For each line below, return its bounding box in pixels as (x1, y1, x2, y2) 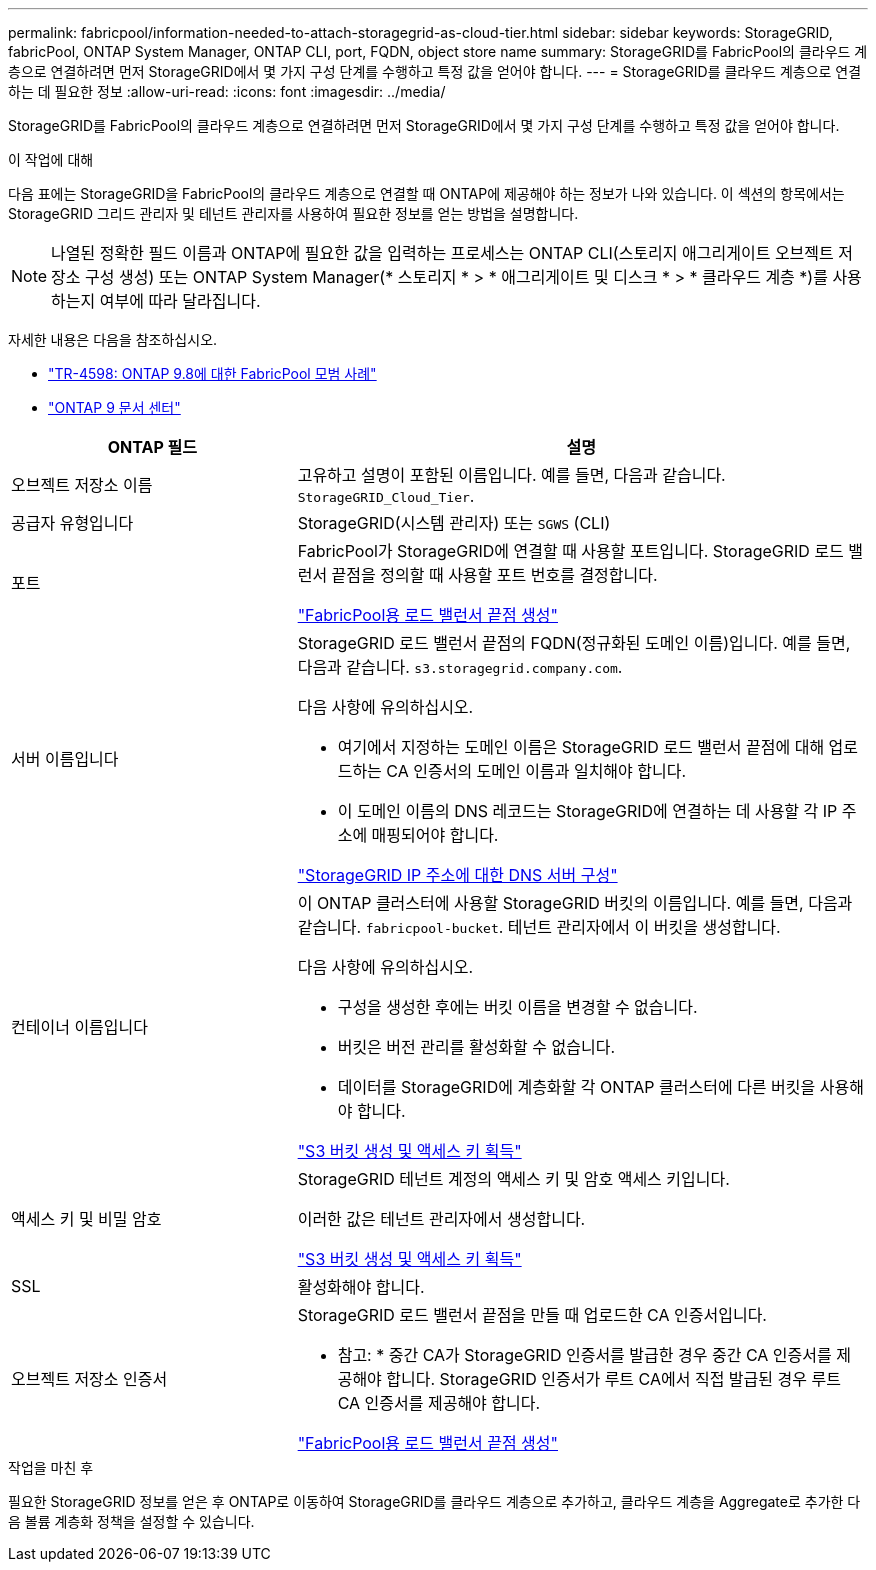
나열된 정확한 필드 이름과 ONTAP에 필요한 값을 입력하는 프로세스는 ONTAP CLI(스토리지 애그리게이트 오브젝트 (51, 243, 834, 263)
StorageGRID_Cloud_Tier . (297, 486, 475, 506)
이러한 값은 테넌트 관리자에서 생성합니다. (297, 1209, 586, 1229)
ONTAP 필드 (107, 437, 197, 457)
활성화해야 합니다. (297, 1277, 425, 1297)
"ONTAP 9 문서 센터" (48, 399, 181, 416)
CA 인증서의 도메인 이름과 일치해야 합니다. (386, 761, 687, 781)
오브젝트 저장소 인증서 (11, 1369, 168, 1389)
